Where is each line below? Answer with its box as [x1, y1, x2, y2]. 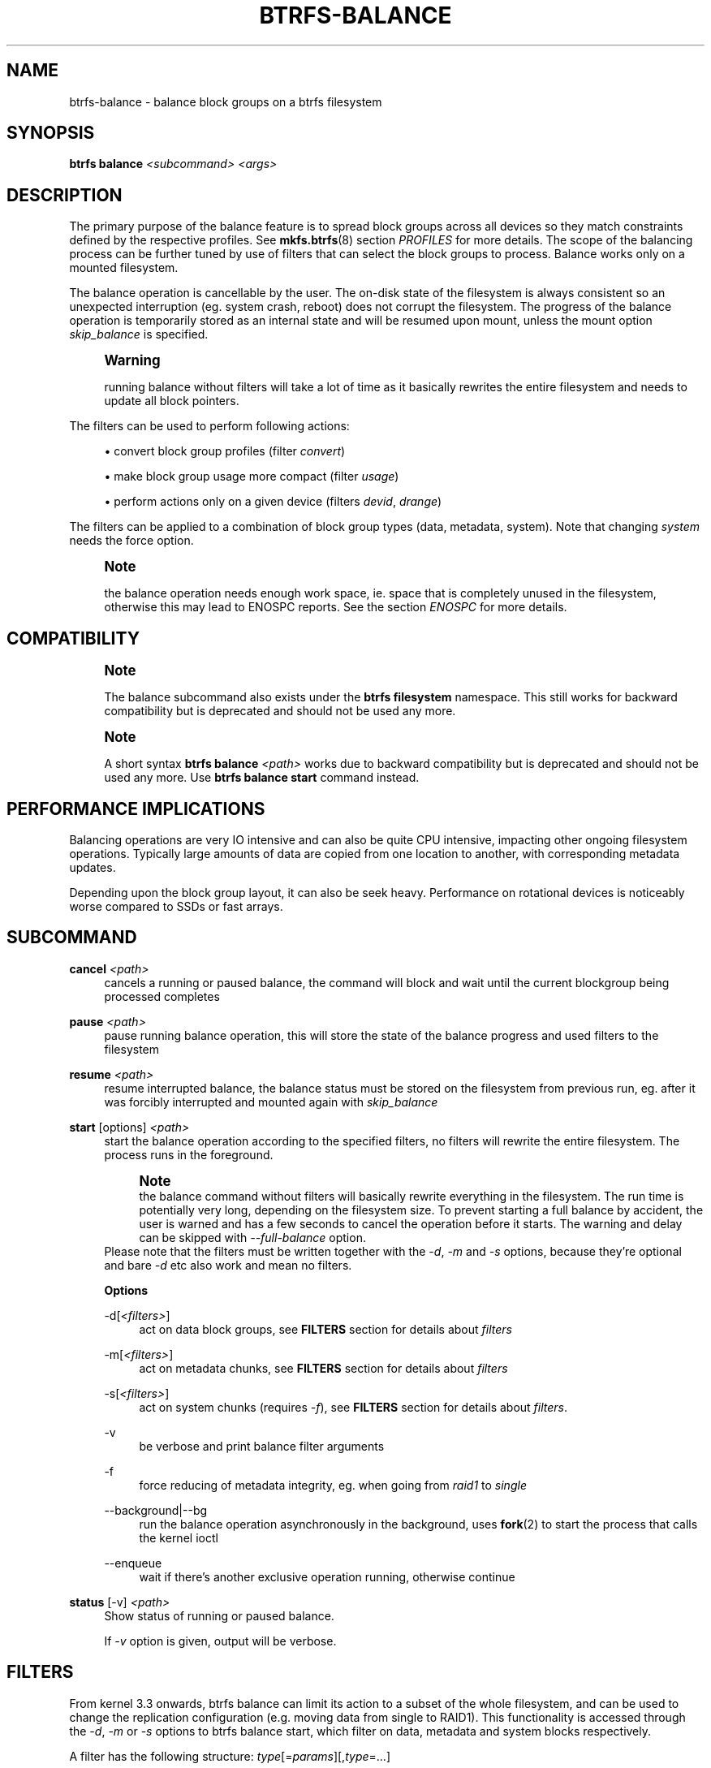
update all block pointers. [104, 394, 239, 408]
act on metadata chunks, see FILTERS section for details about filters [139, 1360, 508, 1375]
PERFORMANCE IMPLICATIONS [6, 798, 265, 819]
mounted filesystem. [69, 261, 179, 275]
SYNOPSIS [6, 123, 95, 144]
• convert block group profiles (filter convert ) [104, 444, 346, 459]
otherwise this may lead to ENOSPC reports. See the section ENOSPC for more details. [104, 600, 567, 614]
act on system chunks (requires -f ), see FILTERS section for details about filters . [139, 1399, 568, 1414]
